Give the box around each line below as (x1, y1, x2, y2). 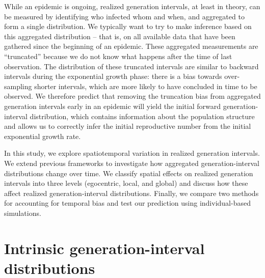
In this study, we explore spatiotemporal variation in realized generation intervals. (4, 148, 260, 158)
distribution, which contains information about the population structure (30, 110, 255, 121)
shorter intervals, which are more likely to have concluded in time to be (34, 80, 257, 91)
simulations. (4, 207, 41, 218)
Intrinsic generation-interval (4, 237, 205, 258)
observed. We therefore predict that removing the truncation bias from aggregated (4, 91, 261, 101)
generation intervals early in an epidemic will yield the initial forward (4, 100, 221, 111)
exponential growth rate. (4, 130, 81, 141)
